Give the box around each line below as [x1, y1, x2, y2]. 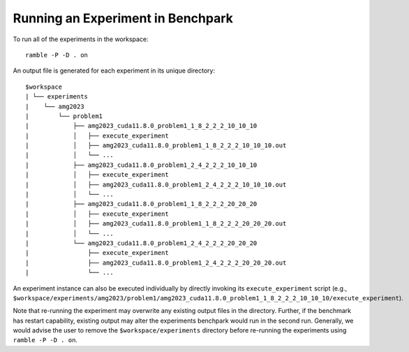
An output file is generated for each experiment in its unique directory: [13, 66, 216, 75]
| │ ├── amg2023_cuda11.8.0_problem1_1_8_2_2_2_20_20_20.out [25, 220, 287, 228]
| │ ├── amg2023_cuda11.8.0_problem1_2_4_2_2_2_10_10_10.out [25, 180, 287, 189]
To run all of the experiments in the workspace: [13, 35, 149, 43]
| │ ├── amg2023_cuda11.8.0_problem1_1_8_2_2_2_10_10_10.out [25, 142, 287, 149]
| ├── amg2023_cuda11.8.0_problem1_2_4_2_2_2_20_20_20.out [25, 258, 287, 267]
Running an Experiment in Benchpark [13, 10, 234, 26]
